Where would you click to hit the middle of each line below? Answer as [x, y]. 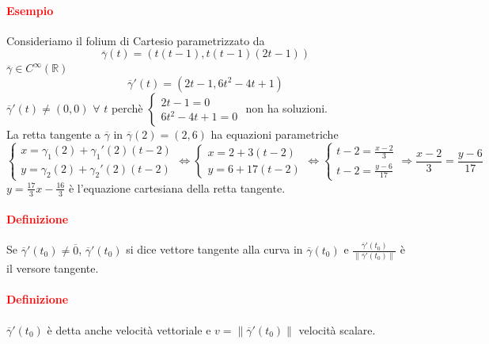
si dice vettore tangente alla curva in [214, 249]
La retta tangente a [53, 134]
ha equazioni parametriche [275, 134]
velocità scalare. [337, 329]
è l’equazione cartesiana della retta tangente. [177, 187]
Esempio [30, 10]
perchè [127, 107]
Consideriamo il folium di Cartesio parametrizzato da [136, 40]
